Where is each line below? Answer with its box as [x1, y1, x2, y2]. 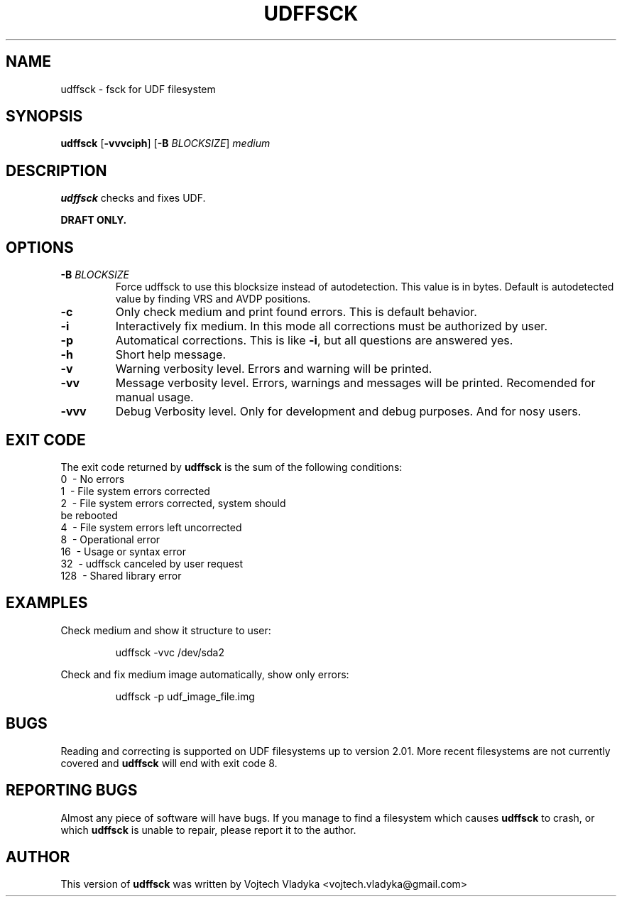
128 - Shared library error [60, 569, 182, 582]
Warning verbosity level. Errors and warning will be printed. [115, 362, 432, 376]
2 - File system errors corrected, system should [60, 496, 286, 509]
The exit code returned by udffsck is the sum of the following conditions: [60, 460, 403, 473]
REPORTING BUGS [6, 781, 138, 800]
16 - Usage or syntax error [60, 545, 186, 558]
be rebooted [60, 509, 118, 521]
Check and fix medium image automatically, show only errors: [60, 668, 349, 680]
